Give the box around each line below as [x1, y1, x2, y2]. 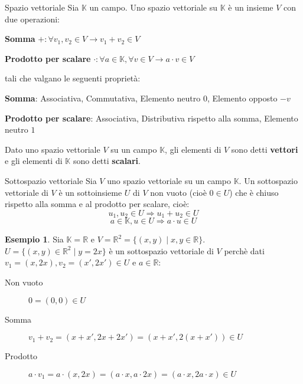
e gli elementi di [5, 155, 63, 167]
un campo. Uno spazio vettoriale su [89, 1, 217, 13]
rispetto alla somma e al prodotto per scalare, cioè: [5, 198, 190, 210]
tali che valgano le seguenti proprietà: [5, 72, 141, 84]
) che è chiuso [229, 186, 279, 198]
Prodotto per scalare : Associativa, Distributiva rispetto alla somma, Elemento [5, 111, 298, 124]
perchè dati [224, 244, 265, 257]
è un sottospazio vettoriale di [109, 244, 214, 257]
